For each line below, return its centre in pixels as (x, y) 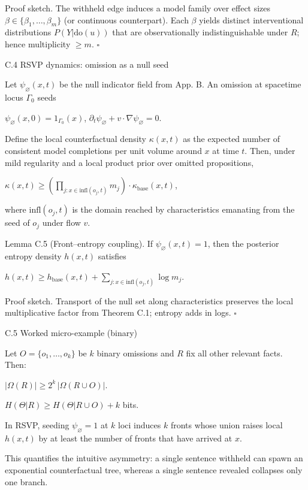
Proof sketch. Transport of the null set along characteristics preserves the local (149, 300)
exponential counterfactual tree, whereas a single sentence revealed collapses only (154, 469)
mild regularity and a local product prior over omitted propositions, (129, 162)
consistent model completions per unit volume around (103, 150)
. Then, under (270, 150)
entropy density (33, 256)
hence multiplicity (38, 43)
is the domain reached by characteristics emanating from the (183, 209)
